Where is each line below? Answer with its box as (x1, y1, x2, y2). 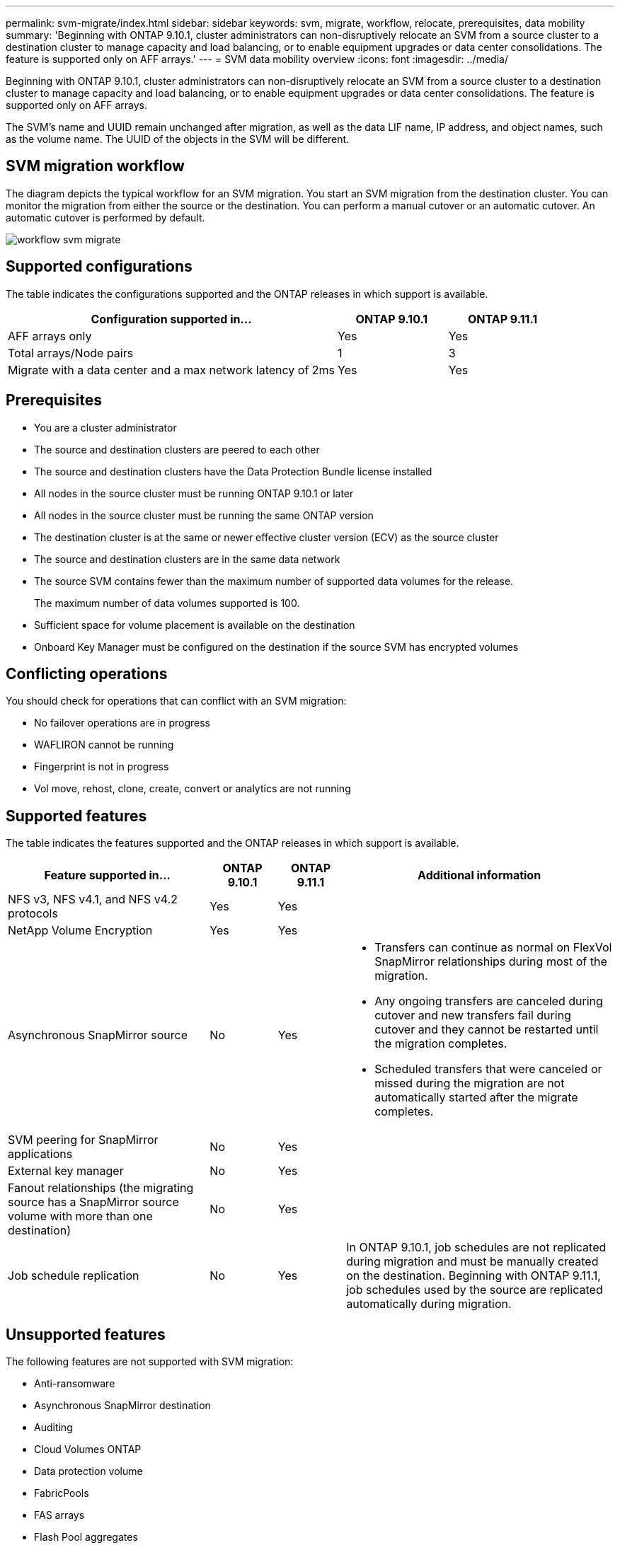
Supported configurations (6, 257, 193, 276)
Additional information (418, 868, 541, 883)
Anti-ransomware (34, 1377, 115, 1390)
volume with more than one (8, 1209, 153, 1224)
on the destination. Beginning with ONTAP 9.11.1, (346, 1268, 601, 1283)
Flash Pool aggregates (34, 1531, 138, 1544)
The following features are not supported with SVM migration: (6, 1355, 294, 1368)
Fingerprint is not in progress (34, 760, 169, 773)
